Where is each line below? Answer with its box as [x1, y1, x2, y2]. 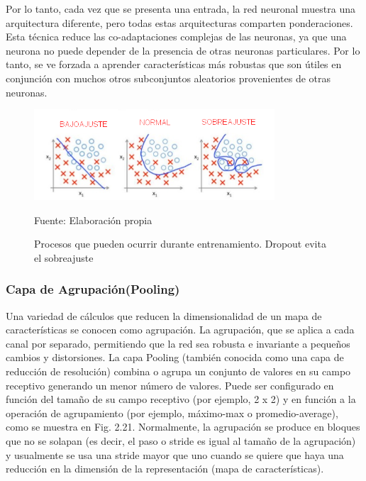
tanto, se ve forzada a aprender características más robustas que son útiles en [6, 57, 342, 72]
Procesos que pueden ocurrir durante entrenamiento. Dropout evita [34, 236, 326, 251]
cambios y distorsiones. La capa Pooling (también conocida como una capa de [6, 350, 344, 365]
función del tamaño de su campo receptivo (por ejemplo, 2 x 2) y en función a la [6, 392, 356, 407]
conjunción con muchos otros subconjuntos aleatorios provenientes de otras [6, 70, 331, 85]
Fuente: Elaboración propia [34, 212, 152, 227]
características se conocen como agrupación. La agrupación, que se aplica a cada [6, 322, 355, 337]
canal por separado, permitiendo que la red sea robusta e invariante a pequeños [6, 336, 350, 350]
